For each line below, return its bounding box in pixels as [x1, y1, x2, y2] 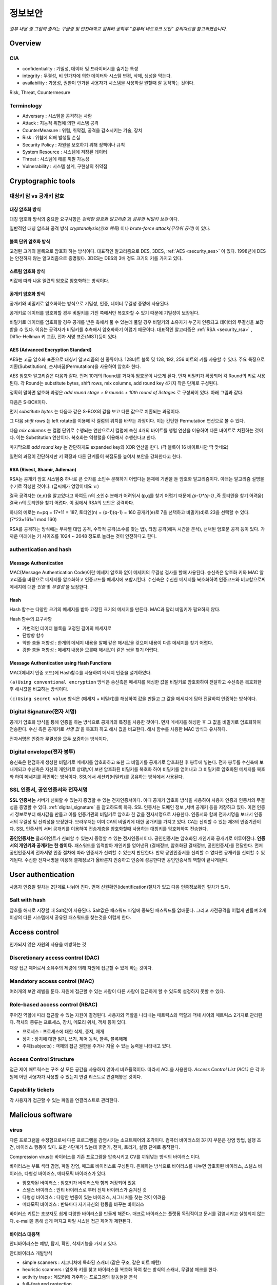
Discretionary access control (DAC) [9, 954, 100, 961]
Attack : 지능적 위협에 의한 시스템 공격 [22, 120, 99, 126]
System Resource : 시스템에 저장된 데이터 [22, 149, 107, 155]
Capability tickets [9, 1086, 55, 1093]
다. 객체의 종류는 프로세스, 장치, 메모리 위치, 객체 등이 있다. [9, 1019, 127, 1025]
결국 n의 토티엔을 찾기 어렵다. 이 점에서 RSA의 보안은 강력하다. [9, 500, 134, 506]
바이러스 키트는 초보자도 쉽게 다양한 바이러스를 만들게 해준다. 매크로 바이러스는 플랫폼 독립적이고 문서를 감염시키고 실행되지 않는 [9, 1210, 266, 1217]
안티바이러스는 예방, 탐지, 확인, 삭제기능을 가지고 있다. [9, 1240, 117, 1246]
